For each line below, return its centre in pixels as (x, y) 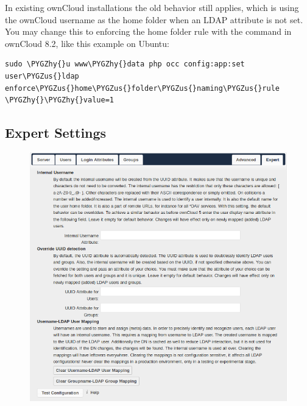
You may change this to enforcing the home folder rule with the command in (148, 31)
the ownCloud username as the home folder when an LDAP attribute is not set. (154, 19)
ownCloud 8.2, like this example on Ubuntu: (87, 43)
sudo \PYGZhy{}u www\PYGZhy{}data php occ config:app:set (125, 64)
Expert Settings (56, 133)
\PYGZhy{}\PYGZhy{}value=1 (59, 100)
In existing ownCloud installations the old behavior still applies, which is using (152, 7)
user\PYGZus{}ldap (42, 76)
